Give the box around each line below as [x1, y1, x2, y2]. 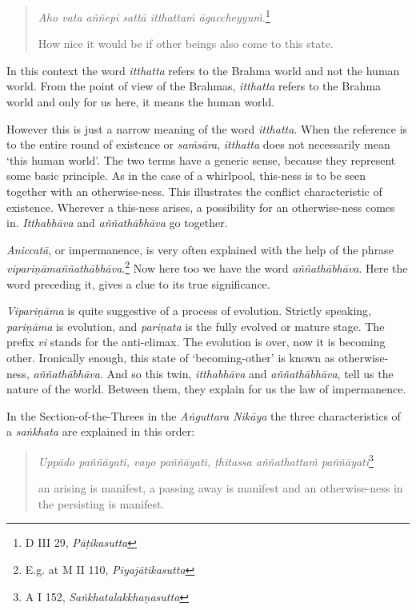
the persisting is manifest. [38, 495, 165, 512]
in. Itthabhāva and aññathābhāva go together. [6, 214, 228, 231]
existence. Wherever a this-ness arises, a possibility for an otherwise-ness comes [6, 198, 395, 215]
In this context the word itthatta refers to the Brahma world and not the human [6, 62, 400, 78]
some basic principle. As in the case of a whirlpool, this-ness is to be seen [6, 167, 366, 184]
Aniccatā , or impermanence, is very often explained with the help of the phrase [6, 241, 394, 257]
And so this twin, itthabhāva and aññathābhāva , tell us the [106, 365, 394, 381]
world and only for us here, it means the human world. [6, 94, 275, 110]
